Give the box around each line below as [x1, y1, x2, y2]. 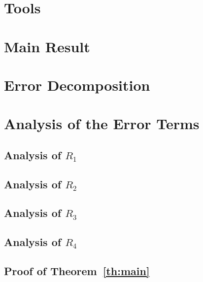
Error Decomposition [4, 74, 150, 95]
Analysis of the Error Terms [4, 113, 200, 134]
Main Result [4, 36, 90, 56]
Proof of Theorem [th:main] [4, 263, 150, 279]
